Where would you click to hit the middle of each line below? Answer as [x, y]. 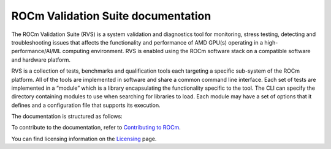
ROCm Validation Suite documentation [111, 16]
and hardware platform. [41, 60]
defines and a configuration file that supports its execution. [86, 105]
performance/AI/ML [36, 51]
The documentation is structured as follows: [67, 117]
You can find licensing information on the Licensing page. [84, 139]
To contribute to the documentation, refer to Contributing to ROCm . [96, 128]
